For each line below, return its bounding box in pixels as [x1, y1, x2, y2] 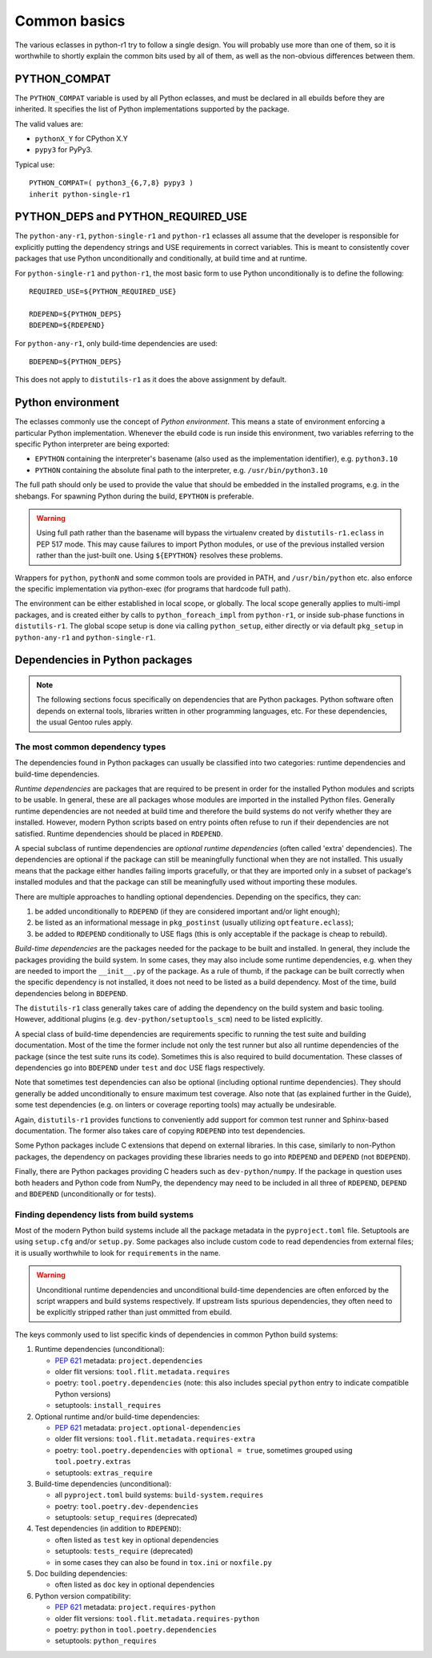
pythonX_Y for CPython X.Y [34, 134, 128, 143]
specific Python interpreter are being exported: [14, 439, 170, 449]
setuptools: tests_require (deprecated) [54, 1547, 194, 1556]
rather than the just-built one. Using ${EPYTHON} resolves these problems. [36, 551, 283, 560]
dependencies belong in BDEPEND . [14, 988, 128, 998]
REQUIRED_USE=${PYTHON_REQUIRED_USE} [29, 287, 178, 297]
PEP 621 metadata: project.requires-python [54, 1603, 216, 1612]
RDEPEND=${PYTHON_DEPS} [29, 309, 122, 318]
